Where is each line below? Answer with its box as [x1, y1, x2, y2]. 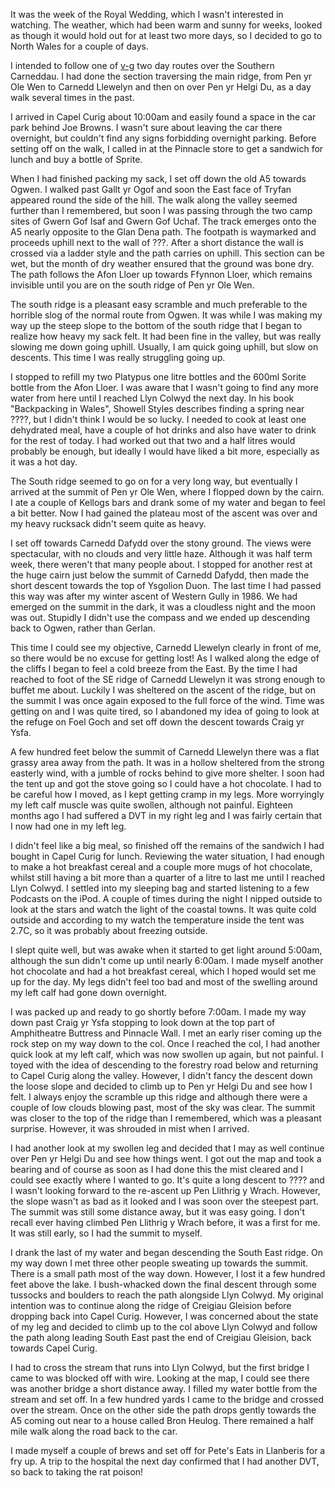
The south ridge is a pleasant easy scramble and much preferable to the [10, 299, 308, 310]
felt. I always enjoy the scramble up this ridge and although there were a [10, 1091, 308, 1103]
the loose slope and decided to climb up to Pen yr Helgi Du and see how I [10, 1080, 313, 1092]
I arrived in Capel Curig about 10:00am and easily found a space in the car [10, 111, 317, 123]
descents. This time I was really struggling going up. [10, 352, 226, 363]
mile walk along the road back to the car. [10, 1425, 178, 1437]
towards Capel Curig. [10, 1342, 98, 1354]
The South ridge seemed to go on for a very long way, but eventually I [10, 475, 298, 487]
